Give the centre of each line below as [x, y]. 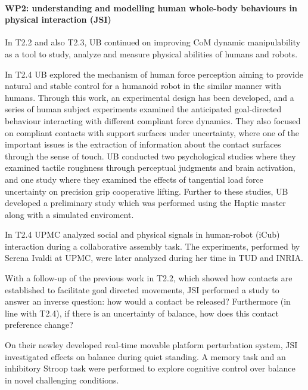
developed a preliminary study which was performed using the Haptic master [145, 203]
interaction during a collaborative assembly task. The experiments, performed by [153, 246]
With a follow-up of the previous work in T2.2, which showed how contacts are [149, 278]
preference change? [39, 325]
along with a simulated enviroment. [69, 214]
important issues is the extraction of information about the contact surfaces [143, 144]
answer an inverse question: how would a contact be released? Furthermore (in [148, 301]
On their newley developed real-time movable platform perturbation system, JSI [151, 345]
